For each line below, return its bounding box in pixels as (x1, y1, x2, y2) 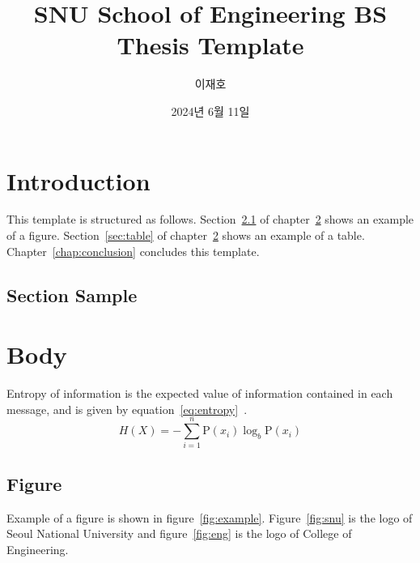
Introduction (6, 164, 151, 197)
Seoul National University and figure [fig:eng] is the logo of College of (6, 525, 352, 542)
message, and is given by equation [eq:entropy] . (6, 400, 248, 417)
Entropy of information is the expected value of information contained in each (6, 385, 393, 402)
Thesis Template (117, 28, 304, 62)
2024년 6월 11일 (171, 102, 250, 119)
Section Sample (6, 282, 138, 307)
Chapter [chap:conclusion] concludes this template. (6, 242, 260, 259)
